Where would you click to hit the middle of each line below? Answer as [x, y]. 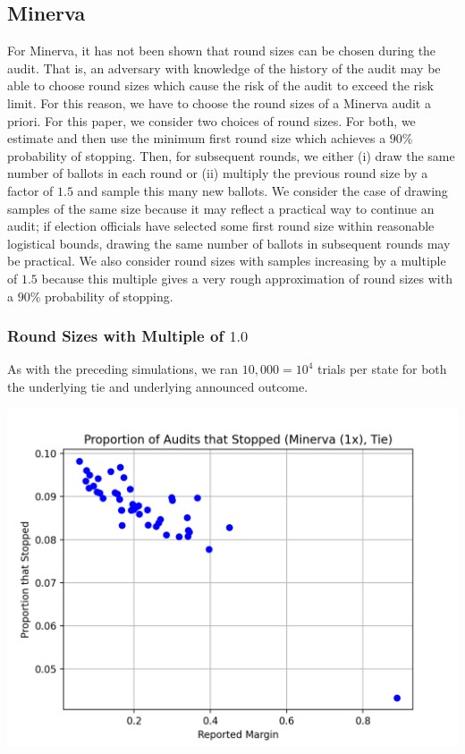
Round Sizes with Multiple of [116, 336]
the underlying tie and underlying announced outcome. [158, 386]
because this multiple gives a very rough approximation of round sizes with [247, 278]
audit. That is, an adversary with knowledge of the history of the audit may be [224, 68]
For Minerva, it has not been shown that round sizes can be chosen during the [222, 51]
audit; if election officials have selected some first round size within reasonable [221, 226]
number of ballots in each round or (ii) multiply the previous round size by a [218, 173]
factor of [30, 190]
